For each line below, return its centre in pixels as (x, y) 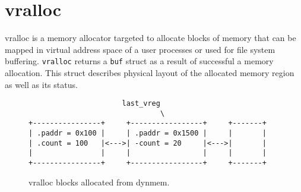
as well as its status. (41, 84)
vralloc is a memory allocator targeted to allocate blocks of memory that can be (150, 38)
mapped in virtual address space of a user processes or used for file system (140, 49)
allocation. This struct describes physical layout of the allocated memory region (150, 72)
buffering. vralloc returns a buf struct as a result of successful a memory (139, 61)
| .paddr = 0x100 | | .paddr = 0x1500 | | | (148, 133)
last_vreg (141, 104)
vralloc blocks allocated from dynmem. (99, 182)
